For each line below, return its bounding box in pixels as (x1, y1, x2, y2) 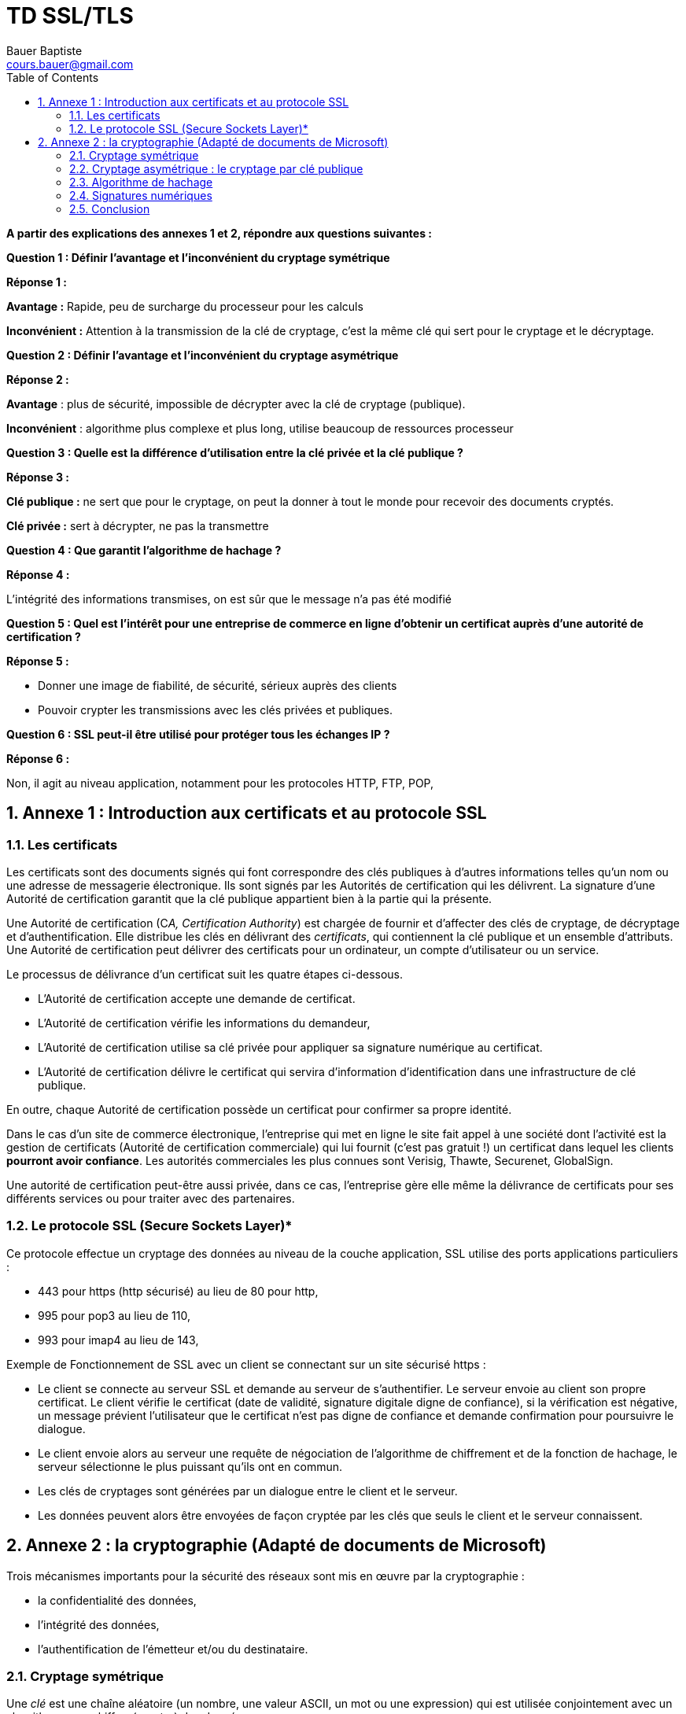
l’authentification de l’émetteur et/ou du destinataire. (38, 1642, 308, 1656)
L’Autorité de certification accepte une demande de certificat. (38, 991, 356, 1005)
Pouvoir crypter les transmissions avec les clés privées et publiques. (38, 702, 393, 717)
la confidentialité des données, (38, 1593, 197, 1607)
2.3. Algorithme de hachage (69, 175, 213, 189)
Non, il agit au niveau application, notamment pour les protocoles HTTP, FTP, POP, (6, 776, 434, 790)
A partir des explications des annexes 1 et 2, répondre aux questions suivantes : (6, 226, 433, 240)
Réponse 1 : (6, 275, 68, 289)
